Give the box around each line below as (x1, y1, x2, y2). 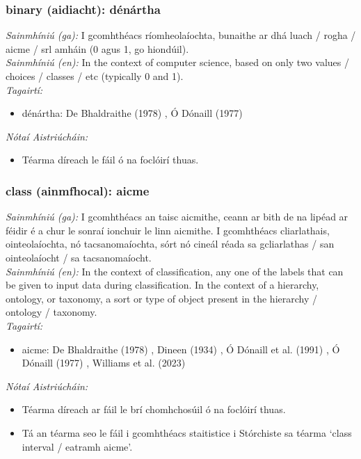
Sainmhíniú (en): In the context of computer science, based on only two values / (6, 55, 349, 70)
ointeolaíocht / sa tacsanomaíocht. (6, 250, 152, 264)
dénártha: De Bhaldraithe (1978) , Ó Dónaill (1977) (22, 106, 243, 120)
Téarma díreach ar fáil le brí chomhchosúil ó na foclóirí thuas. (22, 402, 286, 417)
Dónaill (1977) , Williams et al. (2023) (22, 355, 186, 370)
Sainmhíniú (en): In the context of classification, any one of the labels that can (6, 264, 344, 278)
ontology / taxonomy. (6, 305, 97, 319)
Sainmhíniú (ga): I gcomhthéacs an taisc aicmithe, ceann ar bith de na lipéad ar (6, 209, 348, 224)
